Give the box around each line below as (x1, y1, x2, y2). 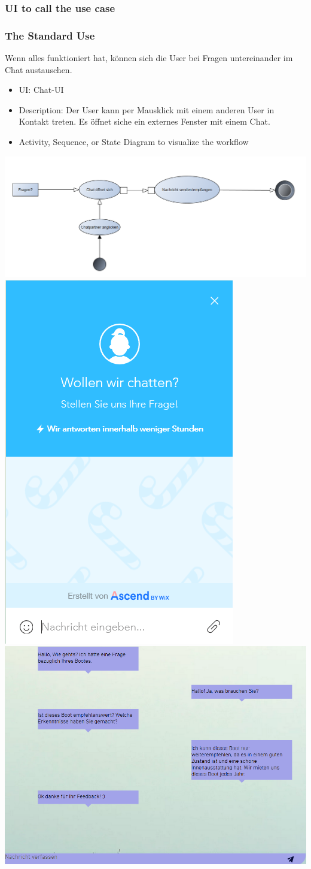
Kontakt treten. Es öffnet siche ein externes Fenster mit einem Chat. (19, 115, 270, 128)
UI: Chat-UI (19, 83, 64, 96)
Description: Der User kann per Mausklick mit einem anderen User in (19, 103, 275, 116)
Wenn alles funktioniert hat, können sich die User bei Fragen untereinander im (5, 52, 293, 64)
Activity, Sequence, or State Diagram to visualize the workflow (19, 135, 249, 148)
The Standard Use (5, 28, 95, 43)
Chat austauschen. (5, 63, 72, 76)
